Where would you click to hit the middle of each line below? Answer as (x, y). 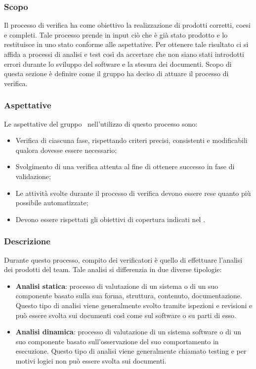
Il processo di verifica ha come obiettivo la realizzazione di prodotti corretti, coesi (127, 25)
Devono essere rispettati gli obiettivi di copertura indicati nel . (110, 219)
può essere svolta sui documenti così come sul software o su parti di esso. (126, 315)
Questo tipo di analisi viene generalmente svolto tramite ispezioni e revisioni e (134, 305)
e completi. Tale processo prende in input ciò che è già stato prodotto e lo (116, 34)
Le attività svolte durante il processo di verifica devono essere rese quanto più (133, 193)
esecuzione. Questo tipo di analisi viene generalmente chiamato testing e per (131, 351)
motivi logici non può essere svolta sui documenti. (91, 360)
